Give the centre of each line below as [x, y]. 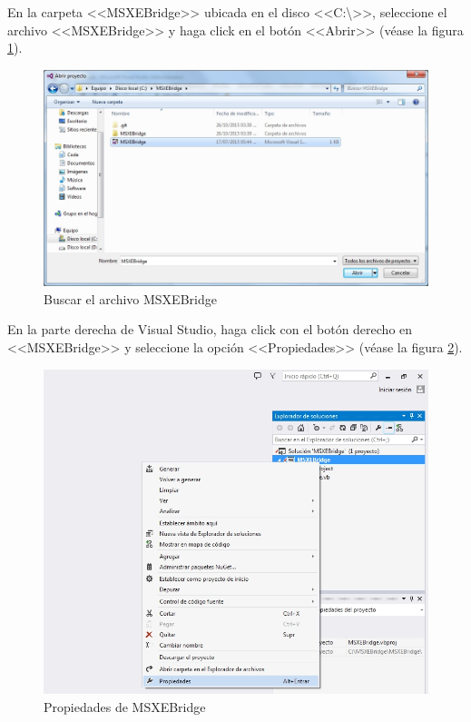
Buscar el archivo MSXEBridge [130, 298]
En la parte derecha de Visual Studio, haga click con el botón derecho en [210, 329]
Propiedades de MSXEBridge [125, 707]
